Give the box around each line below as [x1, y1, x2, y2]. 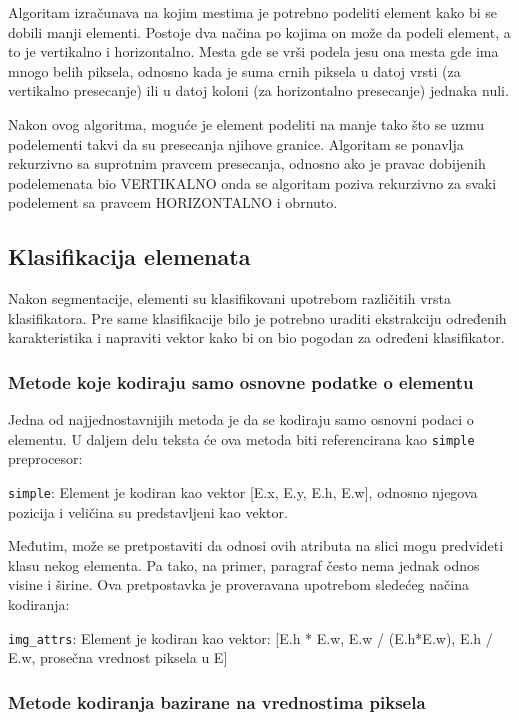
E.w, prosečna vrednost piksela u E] [8, 647, 228, 668]
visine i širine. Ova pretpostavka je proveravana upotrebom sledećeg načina [8, 574, 469, 595]
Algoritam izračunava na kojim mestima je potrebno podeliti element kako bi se [8, 2, 498, 22]
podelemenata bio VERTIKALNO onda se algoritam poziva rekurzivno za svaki [8, 172, 497, 193]
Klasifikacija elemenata [8, 241, 251, 272]
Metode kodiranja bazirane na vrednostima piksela [8, 689, 426, 714]
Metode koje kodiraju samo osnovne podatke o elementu [8, 369, 474, 394]
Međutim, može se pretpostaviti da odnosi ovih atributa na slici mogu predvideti [8, 535, 504, 556]
